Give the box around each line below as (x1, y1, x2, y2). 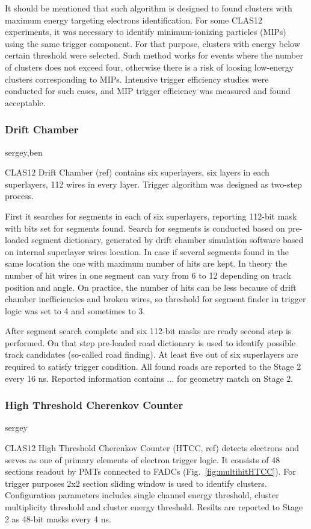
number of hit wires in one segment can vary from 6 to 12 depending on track (5, 268, 291, 281)
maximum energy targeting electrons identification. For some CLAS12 (5, 13, 263, 26)
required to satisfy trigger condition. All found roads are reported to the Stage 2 (5, 360, 301, 373)
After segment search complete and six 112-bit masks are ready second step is (5, 325, 292, 337)
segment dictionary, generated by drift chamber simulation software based (31, 233, 304, 246)
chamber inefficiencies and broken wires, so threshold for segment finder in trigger (5, 293, 306, 305)
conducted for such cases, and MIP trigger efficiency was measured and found (5, 84, 291, 97)
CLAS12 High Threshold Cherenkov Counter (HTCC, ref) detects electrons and (5, 442, 300, 454)
